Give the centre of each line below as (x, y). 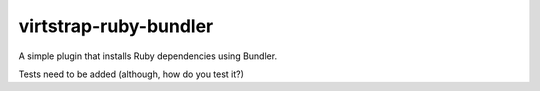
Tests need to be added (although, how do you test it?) (131, 74)
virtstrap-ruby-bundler (116, 26)
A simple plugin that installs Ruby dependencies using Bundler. (148, 56)
